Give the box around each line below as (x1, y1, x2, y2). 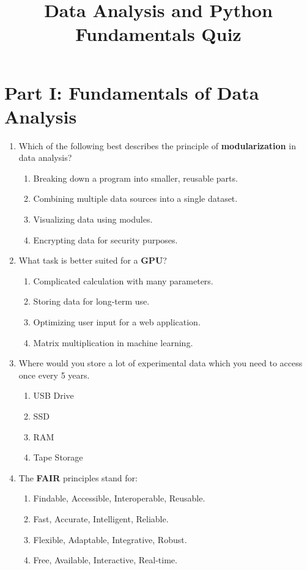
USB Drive (33, 389, 74, 402)
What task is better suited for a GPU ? (18, 254, 167, 267)
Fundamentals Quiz (75, 21, 242, 46)
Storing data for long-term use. (33, 295, 150, 308)
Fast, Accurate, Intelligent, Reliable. (33, 512, 169, 525)
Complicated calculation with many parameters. (33, 274, 213, 287)
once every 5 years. (18, 368, 90, 381)
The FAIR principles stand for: (18, 471, 138, 484)
